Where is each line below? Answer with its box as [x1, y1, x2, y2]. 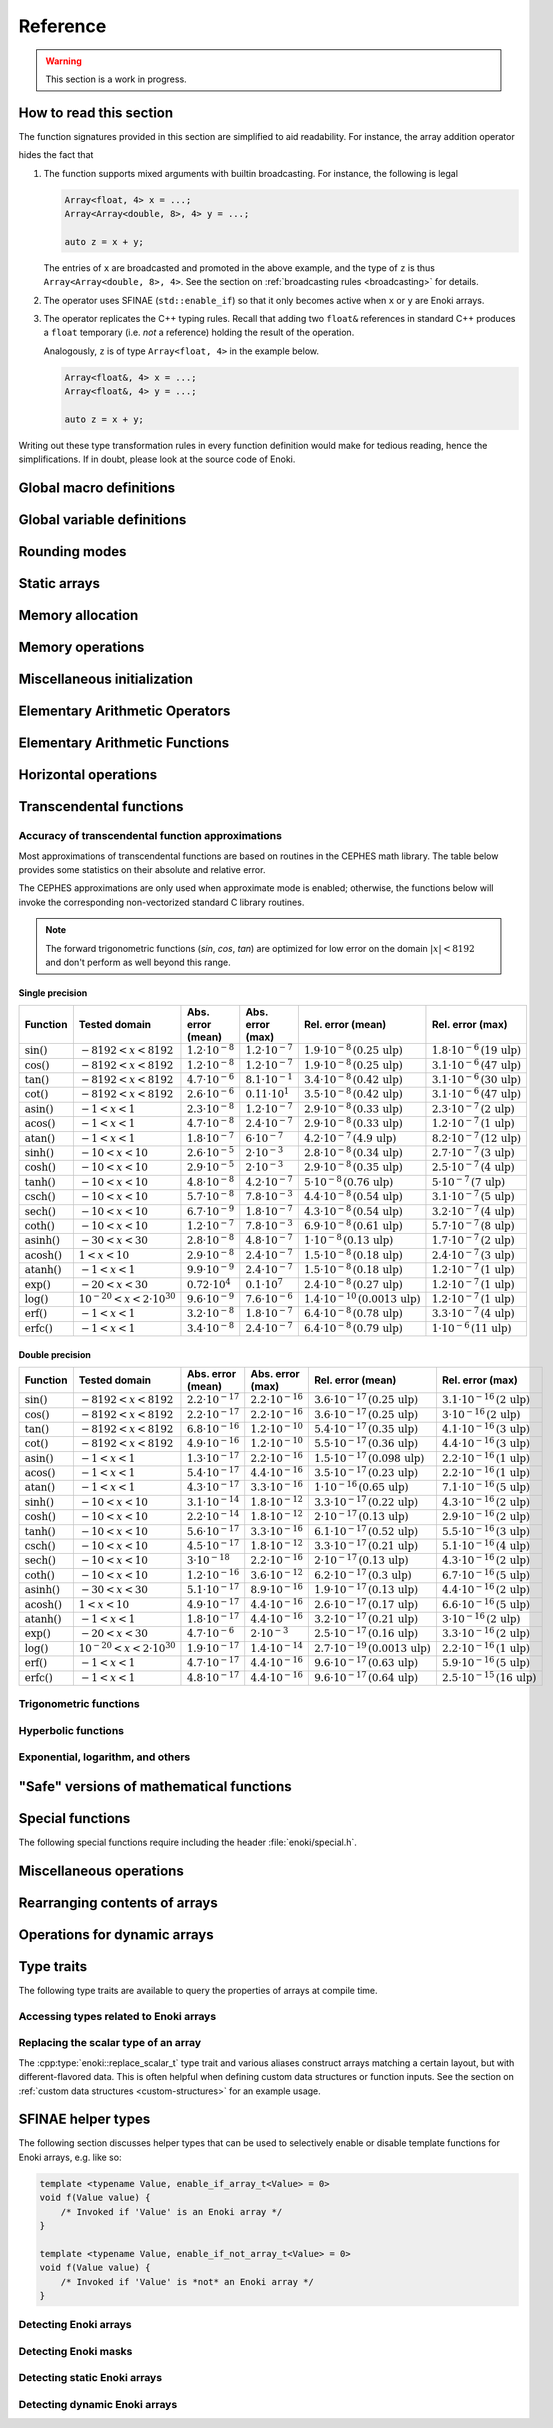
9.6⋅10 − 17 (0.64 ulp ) [313, 1669, 419, 1684]
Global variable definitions [18, 511, 187, 529]
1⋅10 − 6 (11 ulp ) [431, 1320, 512, 1335]
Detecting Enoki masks [18, 2344, 133, 2358]
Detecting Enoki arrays [18, 2318, 132, 2332]
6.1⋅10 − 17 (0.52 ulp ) [313, 1523, 419, 1538]
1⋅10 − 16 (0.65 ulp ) [313, 1479, 409, 1494]
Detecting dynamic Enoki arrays [18, 2398, 178, 2412]
